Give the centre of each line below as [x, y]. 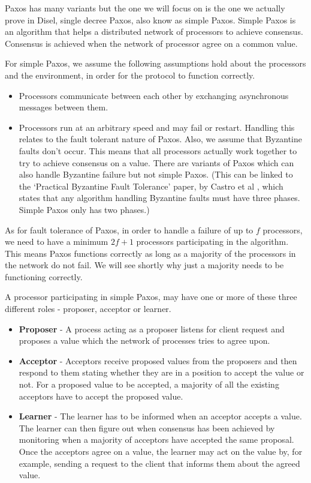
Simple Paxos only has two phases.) [84, 209]
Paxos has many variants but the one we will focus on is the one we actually [145, 8]
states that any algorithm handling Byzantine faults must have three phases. [159, 198]
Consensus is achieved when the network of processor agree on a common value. [151, 43]
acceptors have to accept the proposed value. [101, 396]
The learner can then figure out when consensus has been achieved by [147, 427]
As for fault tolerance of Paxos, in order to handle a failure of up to [129, 229]
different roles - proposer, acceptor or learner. [88, 309]
